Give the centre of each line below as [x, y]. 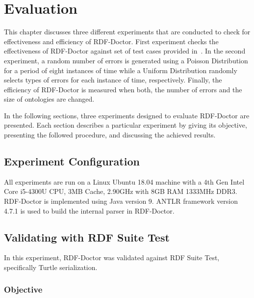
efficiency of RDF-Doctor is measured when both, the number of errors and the [123, 89]
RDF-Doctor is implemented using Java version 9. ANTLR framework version [121, 201]
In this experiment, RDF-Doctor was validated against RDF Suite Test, [112, 257]
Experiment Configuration [72, 161]
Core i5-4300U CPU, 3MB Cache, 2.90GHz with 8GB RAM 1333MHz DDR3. [121, 191]
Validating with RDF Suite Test [87, 237]
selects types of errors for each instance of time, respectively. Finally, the [113, 80]
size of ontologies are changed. [49, 99]
